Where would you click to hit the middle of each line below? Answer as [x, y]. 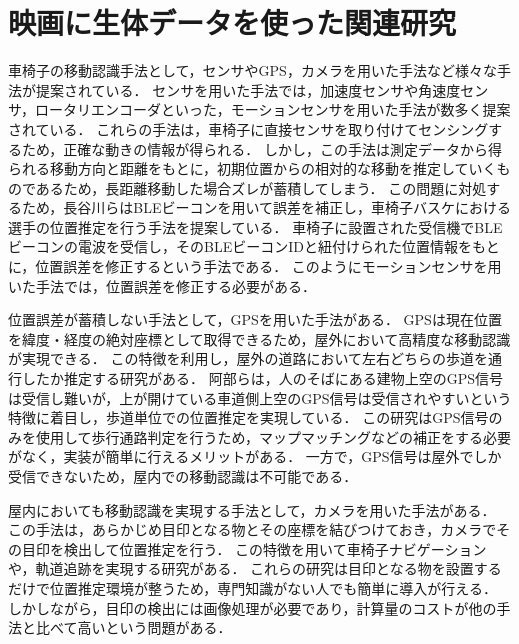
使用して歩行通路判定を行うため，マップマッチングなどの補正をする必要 [273, 436]
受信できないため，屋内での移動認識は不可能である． [183, 476]
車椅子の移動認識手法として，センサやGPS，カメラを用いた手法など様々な [252, 70]
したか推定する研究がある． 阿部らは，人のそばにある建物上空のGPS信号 [262, 378]
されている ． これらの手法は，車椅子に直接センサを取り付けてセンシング [248, 128]
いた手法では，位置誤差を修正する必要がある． [162, 285]
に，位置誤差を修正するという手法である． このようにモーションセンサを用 [255, 266]
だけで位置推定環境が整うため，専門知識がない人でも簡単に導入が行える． [252, 587]
